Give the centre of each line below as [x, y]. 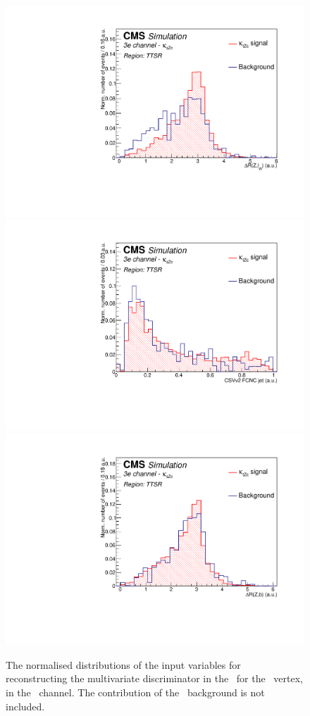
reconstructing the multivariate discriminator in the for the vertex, [155, 678]
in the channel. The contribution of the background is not [135, 692]
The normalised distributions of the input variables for [123, 664]
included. [25, 706]
